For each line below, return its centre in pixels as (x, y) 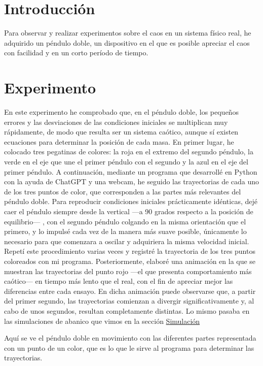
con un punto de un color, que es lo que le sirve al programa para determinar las (129, 347)
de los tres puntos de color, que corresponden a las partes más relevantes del (123, 191)
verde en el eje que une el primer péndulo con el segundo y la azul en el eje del (126, 161)
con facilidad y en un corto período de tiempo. (76, 53)
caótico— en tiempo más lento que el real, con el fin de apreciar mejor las (119, 281)
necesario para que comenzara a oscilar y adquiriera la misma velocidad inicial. (127, 241)
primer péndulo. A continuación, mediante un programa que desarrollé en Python (131, 171)
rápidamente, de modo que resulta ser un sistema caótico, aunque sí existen (121, 132)
